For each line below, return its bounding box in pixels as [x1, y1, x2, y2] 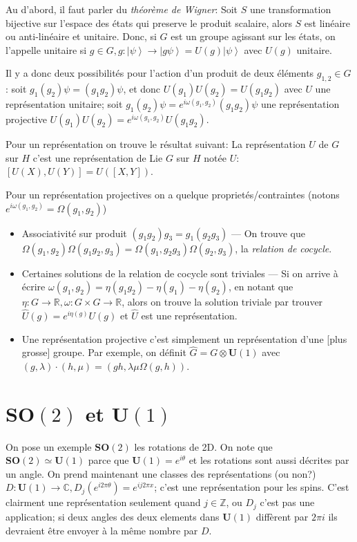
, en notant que [228, 279, 293, 294]
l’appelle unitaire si [6, 42, 87, 57]
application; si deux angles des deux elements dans [6, 509, 220, 523]
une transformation [249, 2, 331, 16]
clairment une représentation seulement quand [6, 495, 201, 510]
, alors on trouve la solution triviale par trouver [122, 295, 323, 309]
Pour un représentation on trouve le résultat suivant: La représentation [6, 137, 306, 151]
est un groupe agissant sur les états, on [171, 29, 336, 44]
